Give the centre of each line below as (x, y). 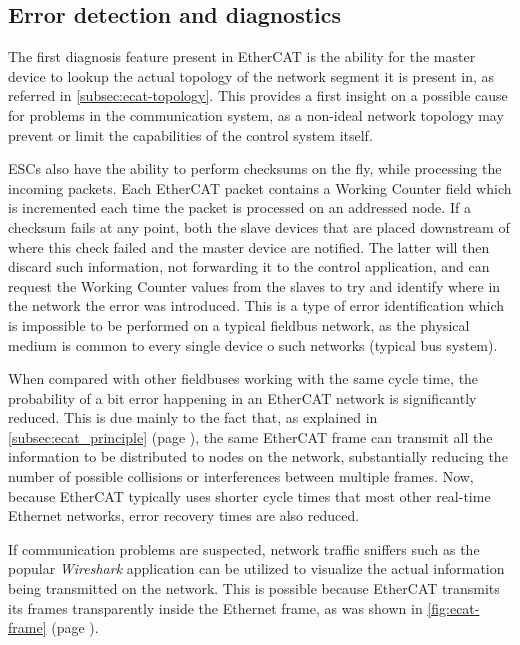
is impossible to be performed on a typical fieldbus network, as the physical (239, 324)
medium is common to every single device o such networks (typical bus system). (253, 344)
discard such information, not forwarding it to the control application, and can (249, 266)
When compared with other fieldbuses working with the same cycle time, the (243, 378)
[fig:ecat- (453, 607)
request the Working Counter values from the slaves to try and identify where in (254, 285)
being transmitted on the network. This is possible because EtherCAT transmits (254, 588)
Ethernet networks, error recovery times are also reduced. (184, 515)
